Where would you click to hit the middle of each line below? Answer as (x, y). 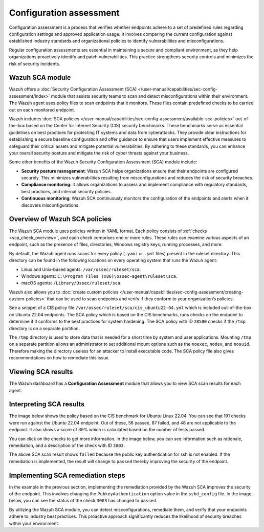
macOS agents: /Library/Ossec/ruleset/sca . (71, 283)
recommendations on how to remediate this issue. (59, 358)
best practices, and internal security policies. (66, 191)
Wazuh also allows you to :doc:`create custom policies (64, 292)
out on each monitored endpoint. (42, 110)
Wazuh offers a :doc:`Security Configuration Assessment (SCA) (73, 89)
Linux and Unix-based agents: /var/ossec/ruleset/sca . (81, 269)
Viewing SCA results (41, 372)
